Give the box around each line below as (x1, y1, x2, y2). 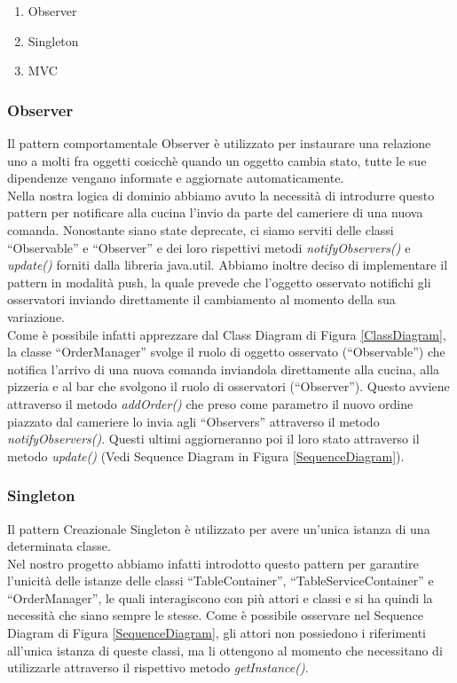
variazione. (7, 307, 65, 326)
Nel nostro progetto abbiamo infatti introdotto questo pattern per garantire (7, 553, 419, 572)
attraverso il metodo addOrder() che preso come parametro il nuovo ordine (7, 394, 414, 412)
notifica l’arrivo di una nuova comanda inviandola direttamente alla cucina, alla (7, 359, 440, 378)
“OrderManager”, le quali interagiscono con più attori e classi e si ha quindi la (7, 588, 433, 607)
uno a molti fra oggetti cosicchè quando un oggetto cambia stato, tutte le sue (7, 151, 427, 169)
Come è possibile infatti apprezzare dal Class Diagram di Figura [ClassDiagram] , (7, 325, 446, 343)
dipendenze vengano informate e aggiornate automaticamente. (7, 169, 344, 187)
